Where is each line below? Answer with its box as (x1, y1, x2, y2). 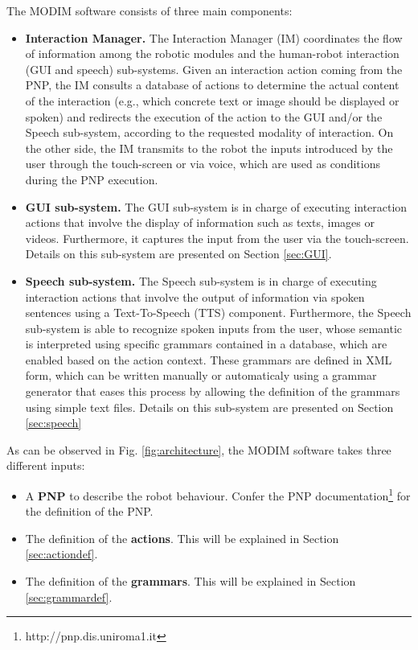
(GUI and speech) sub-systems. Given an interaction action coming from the (25, 60, 403, 77)
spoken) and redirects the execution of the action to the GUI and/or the (25, 108, 383, 125)
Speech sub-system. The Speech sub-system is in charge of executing (25, 272, 377, 289)
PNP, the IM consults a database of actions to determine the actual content (25, 76, 400, 93)
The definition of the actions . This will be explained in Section (25, 529, 339, 546)
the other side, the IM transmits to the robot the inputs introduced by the (25, 139, 393, 156)
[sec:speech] (25, 414, 82, 431)
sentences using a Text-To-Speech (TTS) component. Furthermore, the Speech (25, 304, 412, 321)
